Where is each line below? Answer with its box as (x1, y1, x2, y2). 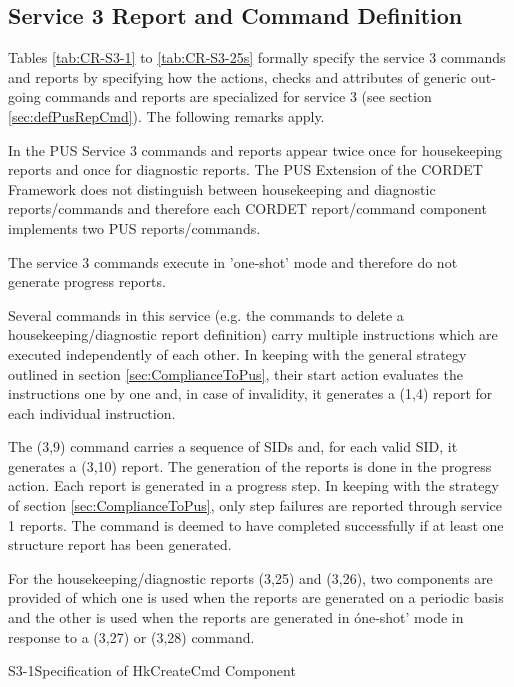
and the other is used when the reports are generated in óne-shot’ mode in (8, 607, 464, 628)
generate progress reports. (8, 271, 166, 292)
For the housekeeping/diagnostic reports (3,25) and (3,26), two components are (8, 567, 493, 588)
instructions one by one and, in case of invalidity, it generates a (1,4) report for (8, 383, 493, 404)
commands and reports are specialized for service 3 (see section (45, 86, 432, 107)
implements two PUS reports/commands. (8, 217, 261, 238)
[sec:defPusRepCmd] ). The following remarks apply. (8, 105, 325, 126)
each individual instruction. (8, 402, 176, 423)
